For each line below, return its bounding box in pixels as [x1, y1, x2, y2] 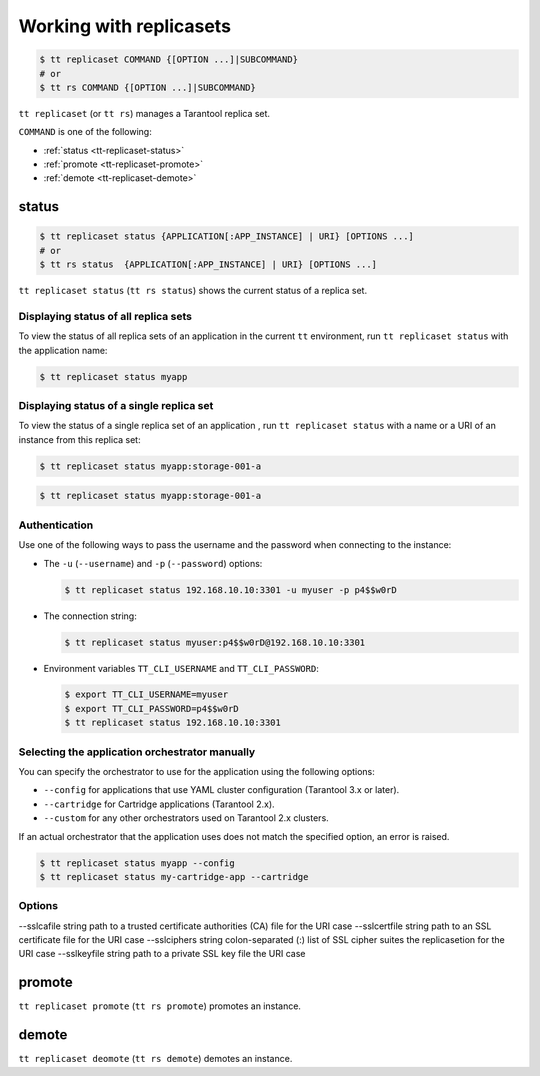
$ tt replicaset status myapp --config [39, 857, 235, 869]
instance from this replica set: [18, 433, 141, 445]
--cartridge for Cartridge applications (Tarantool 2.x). [43, 798, 275, 810]
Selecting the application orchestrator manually [18, 745, 256, 759]
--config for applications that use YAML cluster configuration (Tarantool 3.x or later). [43, 784, 400, 796]
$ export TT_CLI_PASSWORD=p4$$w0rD [64, 703, 239, 714]
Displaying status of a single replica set [18, 399, 214, 413]
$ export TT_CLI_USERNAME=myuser [64, 689, 229, 700]
